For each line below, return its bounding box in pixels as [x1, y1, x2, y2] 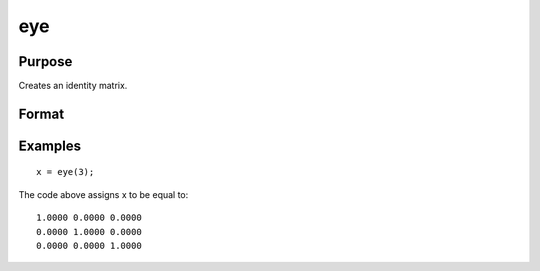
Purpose [18, 53, 73, 70]
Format [18, 105, 65, 122]
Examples [18, 137, 82, 154]
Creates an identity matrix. [18, 80, 128, 92]
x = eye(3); [36, 166, 95, 178]
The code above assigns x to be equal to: [18, 188, 189, 200]
